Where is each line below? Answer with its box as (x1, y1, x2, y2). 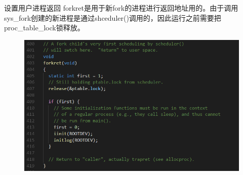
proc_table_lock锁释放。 (4, 22, 85, 33)
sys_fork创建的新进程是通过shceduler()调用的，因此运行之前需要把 (4, 12, 221, 23)
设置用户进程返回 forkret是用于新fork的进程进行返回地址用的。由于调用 (4, 3, 238, 13)
